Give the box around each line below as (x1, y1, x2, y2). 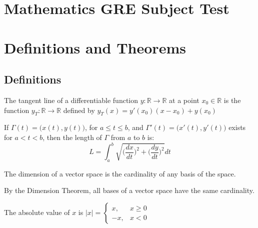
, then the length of (42, 131, 102, 142)
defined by (63, 104, 95, 115)
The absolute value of (4, 207, 70, 217)
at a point (169, 94, 199, 105)
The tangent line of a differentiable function (4, 94, 138, 105)
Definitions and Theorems (4, 37, 186, 57)
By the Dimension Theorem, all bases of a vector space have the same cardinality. (4, 185, 254, 195)
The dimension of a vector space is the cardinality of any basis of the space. (4, 168, 236, 178)
